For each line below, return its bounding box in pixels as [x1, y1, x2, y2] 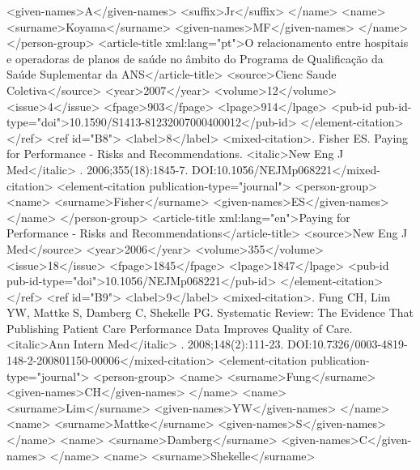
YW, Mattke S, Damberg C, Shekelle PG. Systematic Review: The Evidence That [6, 304, 414, 321]
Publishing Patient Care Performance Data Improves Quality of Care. [6, 319, 353, 336]
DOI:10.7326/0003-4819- [286, 335, 408, 352]
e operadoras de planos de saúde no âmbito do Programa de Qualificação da [6, 49, 384, 66]
